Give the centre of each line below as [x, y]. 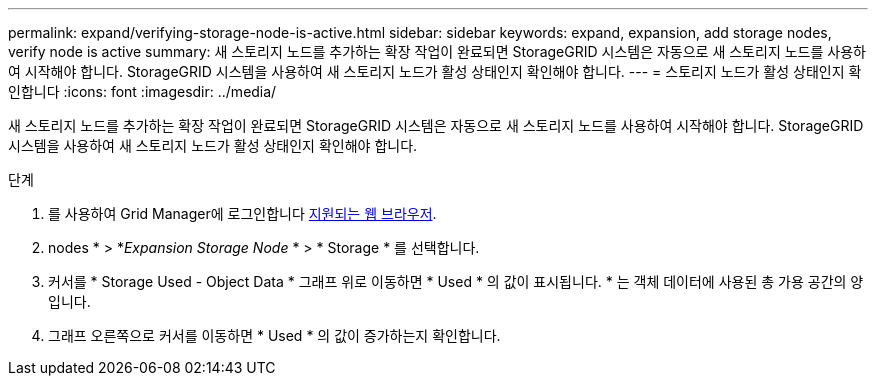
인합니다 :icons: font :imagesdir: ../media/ [142, 91]
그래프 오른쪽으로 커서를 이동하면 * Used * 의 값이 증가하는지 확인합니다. [274, 335]
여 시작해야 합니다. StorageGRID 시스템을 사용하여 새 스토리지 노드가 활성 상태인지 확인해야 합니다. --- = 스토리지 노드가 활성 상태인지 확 [435, 71]
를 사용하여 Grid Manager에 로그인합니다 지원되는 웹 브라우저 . [242, 213]
